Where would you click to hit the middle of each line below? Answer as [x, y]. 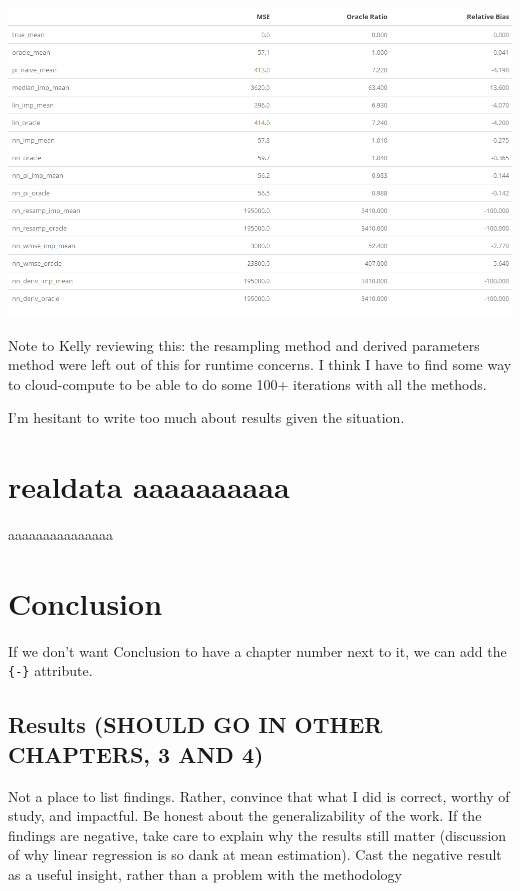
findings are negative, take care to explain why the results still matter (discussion [257, 834]
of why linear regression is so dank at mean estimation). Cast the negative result [255, 854]
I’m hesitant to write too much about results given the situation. [206, 417]
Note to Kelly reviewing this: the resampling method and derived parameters [244, 344]
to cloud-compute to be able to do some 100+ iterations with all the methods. [247, 383]
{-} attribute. [50, 670]
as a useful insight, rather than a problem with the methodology [205, 874]
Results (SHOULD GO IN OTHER [195, 724]
